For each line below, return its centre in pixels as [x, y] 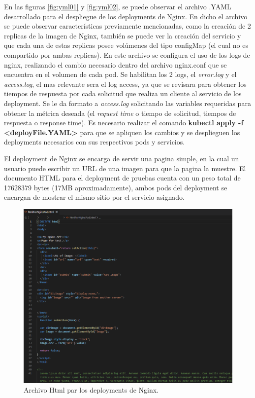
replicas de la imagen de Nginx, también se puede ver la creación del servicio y [123, 35]
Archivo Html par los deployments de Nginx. [91, 390]
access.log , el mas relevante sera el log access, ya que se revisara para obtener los [125, 84]
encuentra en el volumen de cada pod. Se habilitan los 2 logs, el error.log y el [120, 74]
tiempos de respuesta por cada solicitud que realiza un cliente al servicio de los [123, 93]
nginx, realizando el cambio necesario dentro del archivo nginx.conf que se [115, 64]
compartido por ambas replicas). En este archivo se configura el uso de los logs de [127, 54]
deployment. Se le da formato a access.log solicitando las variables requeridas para [127, 103]
